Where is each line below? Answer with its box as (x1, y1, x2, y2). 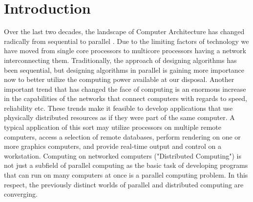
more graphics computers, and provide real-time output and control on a (4, 141, 221, 151)
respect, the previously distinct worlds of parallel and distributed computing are (4, 179, 244, 189)
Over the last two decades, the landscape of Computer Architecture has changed (4, 26, 245, 37)
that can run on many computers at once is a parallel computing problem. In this (4, 170, 248, 180)
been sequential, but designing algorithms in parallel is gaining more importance (4, 64, 245, 75)
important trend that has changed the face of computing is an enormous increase (4, 83, 246, 94)
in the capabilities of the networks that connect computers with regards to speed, (4, 93, 247, 103)
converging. (4, 189, 38, 199)
